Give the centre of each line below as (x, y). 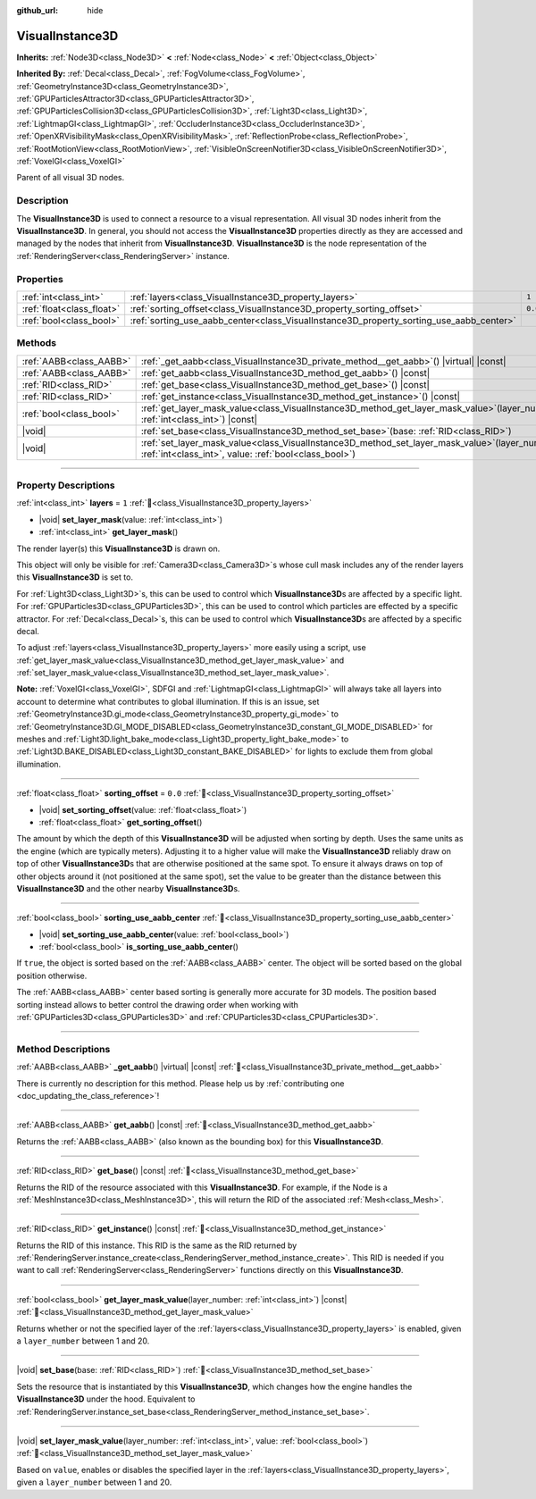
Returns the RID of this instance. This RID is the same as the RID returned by (157, 1245)
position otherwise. (52, 976)
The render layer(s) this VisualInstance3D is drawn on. (118, 549)
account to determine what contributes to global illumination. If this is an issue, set (168, 701)
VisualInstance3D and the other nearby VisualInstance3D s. (128, 888)
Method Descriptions (63, 1049)
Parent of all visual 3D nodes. (71, 178)
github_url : (37, 10)
